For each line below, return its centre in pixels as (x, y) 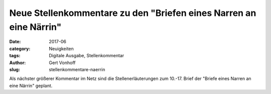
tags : (15, 56)
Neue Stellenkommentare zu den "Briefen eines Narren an (133, 13)
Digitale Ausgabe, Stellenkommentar (87, 56)
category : (20, 48)
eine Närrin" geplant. (31, 86)
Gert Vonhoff (62, 63)
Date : (15, 42)
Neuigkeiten (61, 48)
